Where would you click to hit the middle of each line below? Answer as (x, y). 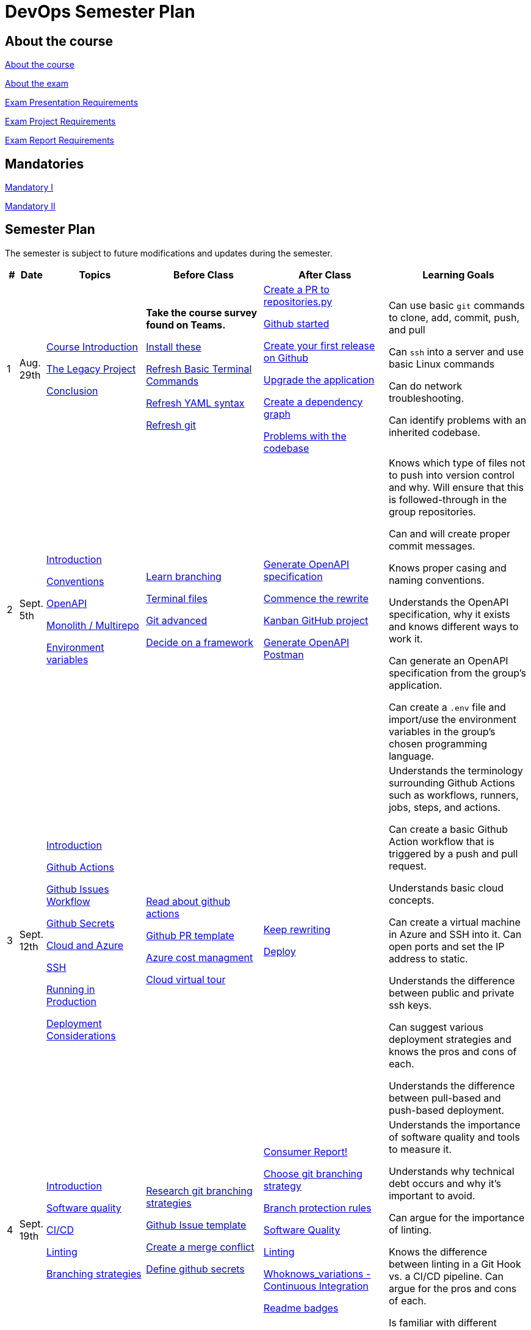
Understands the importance (454, 1125)
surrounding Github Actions (452, 783)
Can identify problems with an (457, 420)
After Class (325, 274)
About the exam (37, 84)
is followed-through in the (448, 499)
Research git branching (199, 1190)
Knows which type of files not (457, 463)
